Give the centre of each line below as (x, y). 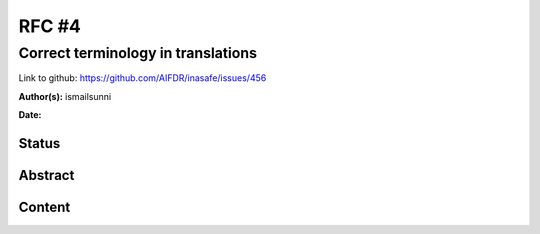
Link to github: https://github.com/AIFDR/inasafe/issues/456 (142, 78)
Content (44, 207)
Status (39, 143)
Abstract (46, 175)
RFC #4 (50, 26)
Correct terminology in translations (138, 53)
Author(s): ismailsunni (65, 96)
